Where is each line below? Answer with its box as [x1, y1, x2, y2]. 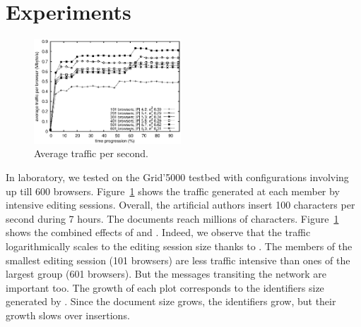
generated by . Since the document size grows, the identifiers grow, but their [6, 294, 336, 309]
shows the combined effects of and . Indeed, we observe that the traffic [6, 225, 311, 240]
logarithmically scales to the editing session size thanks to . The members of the [6, 238, 353, 253]
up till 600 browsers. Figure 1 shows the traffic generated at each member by [6, 183, 340, 198]
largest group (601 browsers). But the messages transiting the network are [6, 266, 327, 281]
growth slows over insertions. [6, 307, 130, 322]
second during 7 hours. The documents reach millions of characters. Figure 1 [6, 211, 339, 226]
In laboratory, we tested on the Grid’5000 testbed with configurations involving [6, 170, 349, 184]
